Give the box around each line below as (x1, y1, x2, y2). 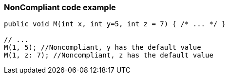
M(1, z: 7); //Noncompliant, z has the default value (4, 51, 213, 59)
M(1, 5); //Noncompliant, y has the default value (4, 43, 201, 52)
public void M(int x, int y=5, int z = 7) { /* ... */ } (4, 20, 226, 28)
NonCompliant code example (4, 2, 116, 12)
